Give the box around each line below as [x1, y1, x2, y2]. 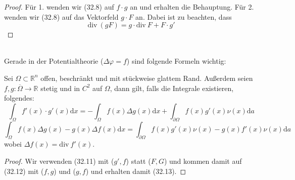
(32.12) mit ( [4, 165, 44, 176]
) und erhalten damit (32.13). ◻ [85, 165, 186, 176]
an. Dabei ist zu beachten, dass [135, 11, 232, 22]
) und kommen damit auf [164, 155, 242, 166]
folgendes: [4, 93, 34, 103]
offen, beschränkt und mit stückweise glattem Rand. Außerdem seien [40, 72, 253, 83]
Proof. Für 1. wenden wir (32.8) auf [4, 2, 114, 12]
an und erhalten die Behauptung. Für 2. [130, 2, 254, 12]
